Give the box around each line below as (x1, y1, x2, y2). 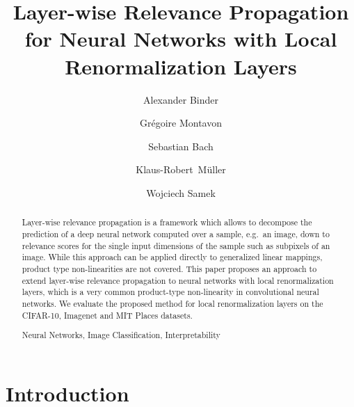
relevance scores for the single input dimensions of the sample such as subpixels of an (22, 239, 330, 251)
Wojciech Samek (146, 185, 216, 200)
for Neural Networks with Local (24, 24, 337, 53)
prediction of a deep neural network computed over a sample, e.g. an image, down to (22, 228, 330, 239)
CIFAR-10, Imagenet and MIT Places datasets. (22, 309, 193, 321)
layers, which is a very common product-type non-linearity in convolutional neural (22, 286, 319, 298)
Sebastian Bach (148, 138, 214, 153)
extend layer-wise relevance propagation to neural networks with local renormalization (22, 274, 334, 286)
